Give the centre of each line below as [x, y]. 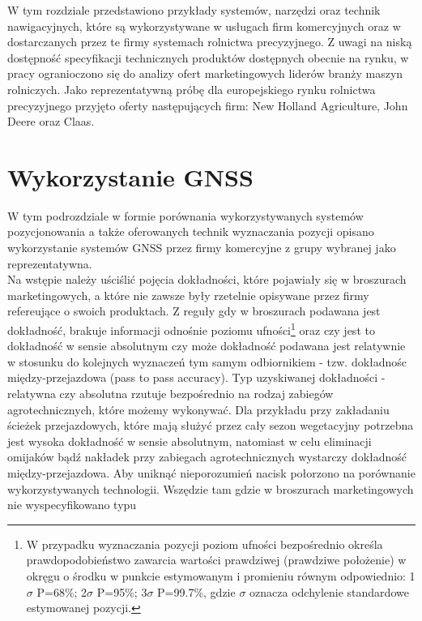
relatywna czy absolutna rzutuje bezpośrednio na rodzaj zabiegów [171, 394]
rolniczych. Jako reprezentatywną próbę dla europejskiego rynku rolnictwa [192, 89]
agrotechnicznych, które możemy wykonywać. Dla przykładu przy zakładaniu [198, 409]
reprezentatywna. [50, 263]
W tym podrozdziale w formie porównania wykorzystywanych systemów [185, 215]
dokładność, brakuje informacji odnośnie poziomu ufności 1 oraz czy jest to [191, 329]
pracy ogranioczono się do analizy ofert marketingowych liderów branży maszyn [205, 73]
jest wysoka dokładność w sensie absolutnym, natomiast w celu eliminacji [190, 441]
